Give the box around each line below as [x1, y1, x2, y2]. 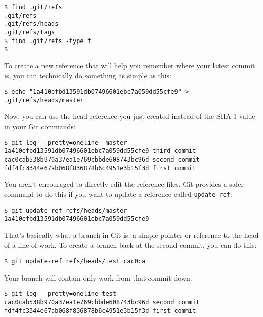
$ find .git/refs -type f [4, 37, 91, 45]
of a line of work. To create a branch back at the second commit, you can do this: [4, 240, 257, 250]
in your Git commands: [4, 121, 76, 132]
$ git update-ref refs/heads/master [4, 207, 127, 214]
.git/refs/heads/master [4, 96, 84, 104]
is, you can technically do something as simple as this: [4, 70, 171, 81]
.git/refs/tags [4, 28, 55, 36]
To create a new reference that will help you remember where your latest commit [4, 60, 255, 70]
